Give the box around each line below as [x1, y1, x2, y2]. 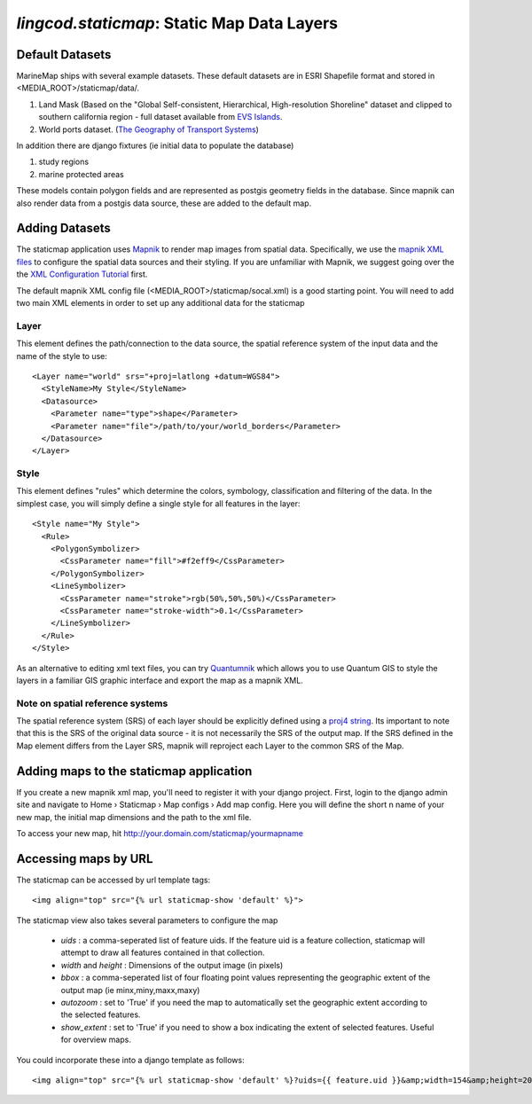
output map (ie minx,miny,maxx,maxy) [60, 984, 200, 995]
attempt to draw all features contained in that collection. [60, 947, 265, 958]
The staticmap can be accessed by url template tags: [16, 874, 211, 885]
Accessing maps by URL [16, 851, 153, 866]
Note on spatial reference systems [16, 697, 168, 709]
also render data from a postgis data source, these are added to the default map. [16, 198, 312, 208]
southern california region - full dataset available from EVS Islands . [38, 112, 283, 122]
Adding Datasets [16, 221, 111, 236]
